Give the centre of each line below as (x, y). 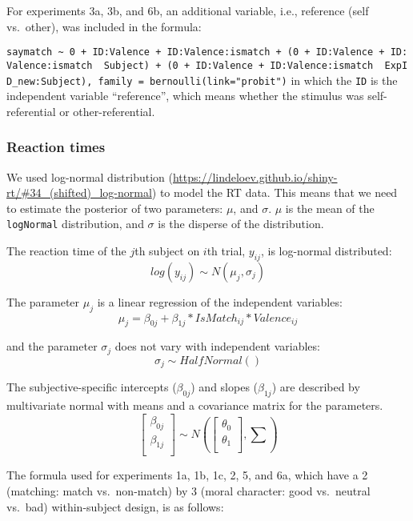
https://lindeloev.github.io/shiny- (255, 176)
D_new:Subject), (50, 81)
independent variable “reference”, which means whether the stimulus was (185, 96)
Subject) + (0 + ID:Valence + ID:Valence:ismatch (239, 65)
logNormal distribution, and (75, 224)
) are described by (316, 387)
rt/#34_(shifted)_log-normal (79, 192)
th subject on (167, 250)
